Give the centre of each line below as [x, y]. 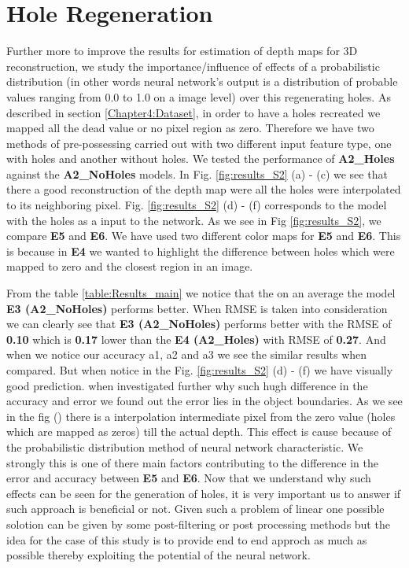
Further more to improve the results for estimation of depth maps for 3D [182, 51]
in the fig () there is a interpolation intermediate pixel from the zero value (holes [201, 416]
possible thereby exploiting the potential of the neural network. [158, 555]
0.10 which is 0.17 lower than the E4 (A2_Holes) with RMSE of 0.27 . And [196, 339]
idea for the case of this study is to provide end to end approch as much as [187, 539]
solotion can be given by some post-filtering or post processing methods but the [198, 524]
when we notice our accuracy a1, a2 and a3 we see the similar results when [187, 354]
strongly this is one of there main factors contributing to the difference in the [193, 462]
